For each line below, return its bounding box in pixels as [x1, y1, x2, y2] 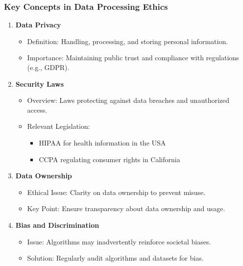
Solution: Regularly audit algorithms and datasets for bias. [27, 253, 204, 263]
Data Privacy [15, 20, 61, 30]
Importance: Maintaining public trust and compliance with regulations [27, 52, 239, 63]
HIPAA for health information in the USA [39, 137, 166, 147]
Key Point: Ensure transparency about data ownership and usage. [27, 203, 225, 214]
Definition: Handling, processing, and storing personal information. [27, 36, 228, 46]
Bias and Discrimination [15, 219, 99, 230]
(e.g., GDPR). [27, 62, 70, 72]
